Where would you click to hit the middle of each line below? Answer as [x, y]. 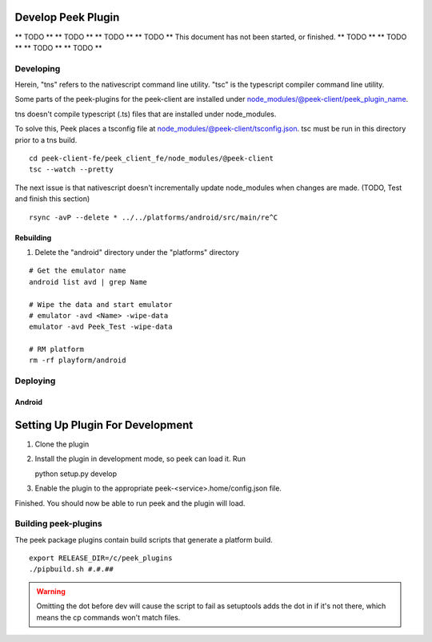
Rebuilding [33, 237]
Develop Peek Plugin [67, 17]
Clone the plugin [62, 444]
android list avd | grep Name [88, 282]
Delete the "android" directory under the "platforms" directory [137, 252]
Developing [38, 68]
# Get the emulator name [78, 271]
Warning [51, 591]
